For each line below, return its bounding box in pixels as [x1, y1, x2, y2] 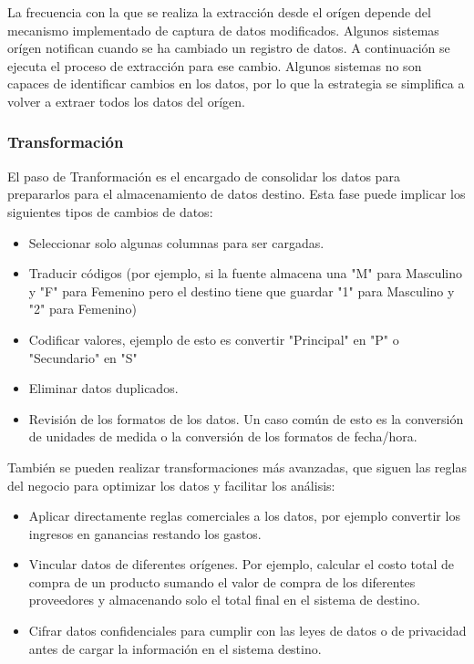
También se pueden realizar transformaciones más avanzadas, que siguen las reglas [7, 457, 467, 476]
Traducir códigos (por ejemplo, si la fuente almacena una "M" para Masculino [28, 264, 463, 283]
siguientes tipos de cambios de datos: [7, 202, 213, 221]
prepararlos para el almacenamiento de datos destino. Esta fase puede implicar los [7, 184, 466, 203]
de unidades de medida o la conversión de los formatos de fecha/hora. [28, 427, 417, 446]
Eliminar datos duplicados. [28, 379, 179, 398]
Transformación [7, 130, 124, 153]
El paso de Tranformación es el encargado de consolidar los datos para [7, 166, 400, 185]
